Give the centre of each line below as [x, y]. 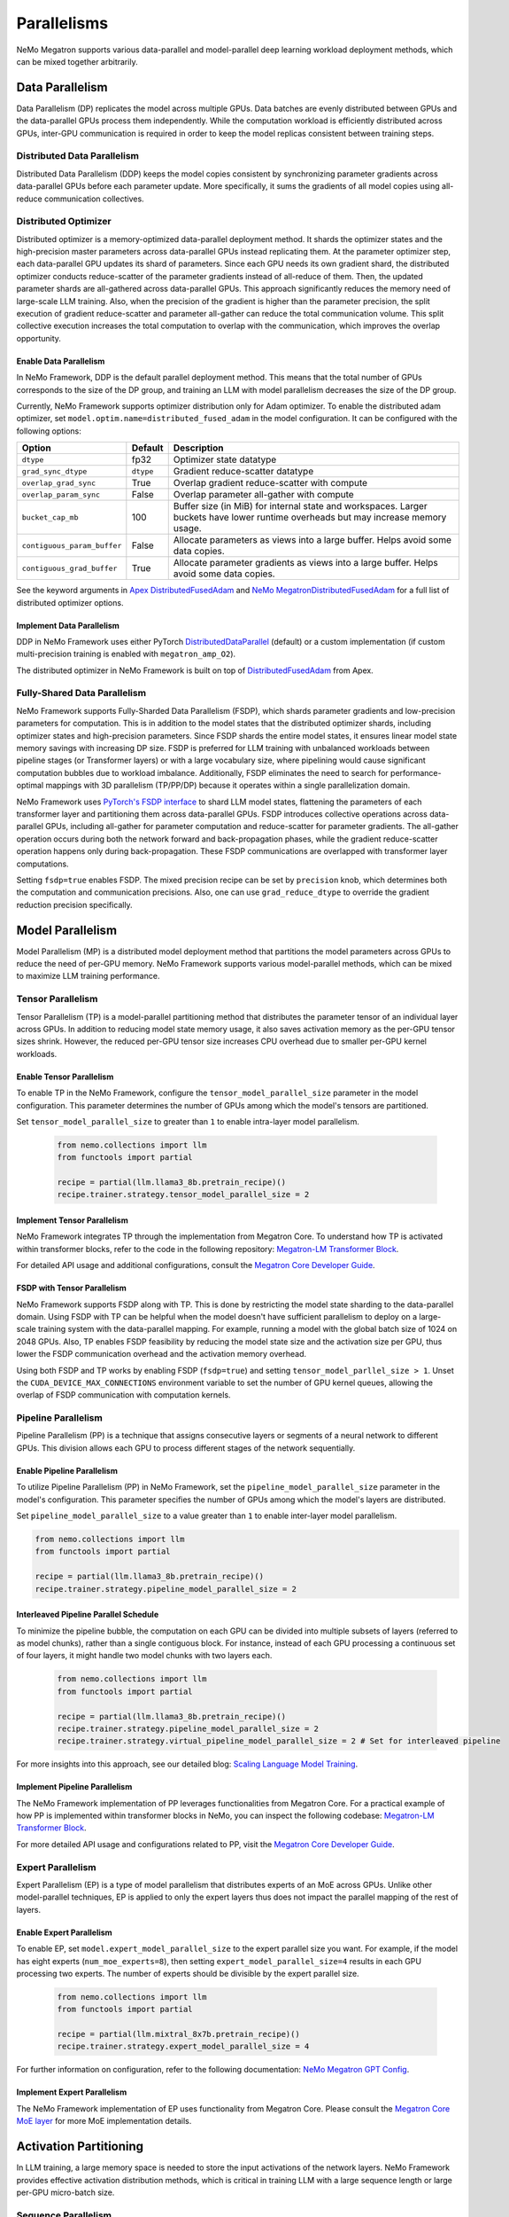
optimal [30, 786]
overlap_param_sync [61, 494]
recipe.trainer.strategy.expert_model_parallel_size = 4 [183, 2047]
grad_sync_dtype [54, 471]
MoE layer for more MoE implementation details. [104, 2121]
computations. [43, 864]
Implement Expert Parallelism [72, 2092]
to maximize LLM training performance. [88, 976]
